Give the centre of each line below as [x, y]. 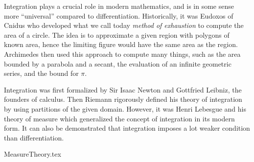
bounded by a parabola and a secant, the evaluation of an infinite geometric [118, 63]
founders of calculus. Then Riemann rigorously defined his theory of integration [123, 99]
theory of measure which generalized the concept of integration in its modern [119, 118]
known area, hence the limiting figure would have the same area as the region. [121, 44]
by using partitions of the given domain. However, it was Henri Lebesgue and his [125, 108]
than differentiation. [34, 137]
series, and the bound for [41, 73]
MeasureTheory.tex [33, 154]
